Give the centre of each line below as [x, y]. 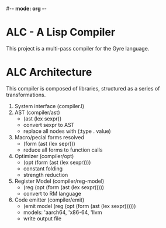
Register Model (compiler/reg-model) [59, 181]
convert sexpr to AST [49, 125]
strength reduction [46, 175]
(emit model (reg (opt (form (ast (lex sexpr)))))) [79, 206]
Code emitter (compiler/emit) [49, 200]
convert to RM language [52, 193]
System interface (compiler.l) [49, 106]
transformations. [26, 95]
